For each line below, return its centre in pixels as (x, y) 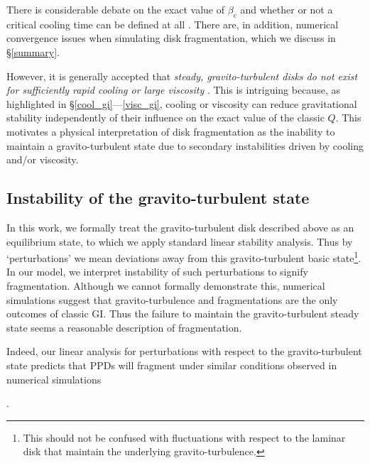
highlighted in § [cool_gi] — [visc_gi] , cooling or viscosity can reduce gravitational (182, 103)
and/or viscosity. (43, 159)
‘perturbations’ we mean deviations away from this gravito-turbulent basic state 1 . (184, 257)
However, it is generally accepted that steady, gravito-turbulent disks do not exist (182, 76)
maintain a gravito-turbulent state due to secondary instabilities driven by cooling (185, 145)
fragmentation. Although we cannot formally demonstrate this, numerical (166, 285)
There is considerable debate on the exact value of (116, 9)
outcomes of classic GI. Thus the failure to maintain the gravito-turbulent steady (183, 314)
